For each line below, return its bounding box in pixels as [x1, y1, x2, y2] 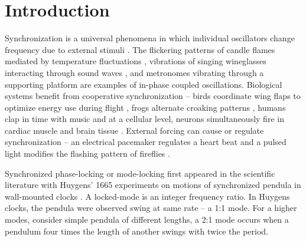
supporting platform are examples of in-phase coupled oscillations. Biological [5, 78, 282, 90]
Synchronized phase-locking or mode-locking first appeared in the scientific [5, 167, 275, 179]
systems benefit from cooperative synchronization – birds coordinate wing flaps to [5, 90, 301, 102]
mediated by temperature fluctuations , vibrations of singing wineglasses [5, 55, 266, 67]
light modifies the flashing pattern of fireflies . [5, 147, 170, 160]
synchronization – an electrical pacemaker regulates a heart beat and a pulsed [5, 136, 287, 148]
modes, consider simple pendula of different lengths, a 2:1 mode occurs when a [5, 213, 289, 226]
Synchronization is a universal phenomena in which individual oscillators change [5, 32, 295, 44]
